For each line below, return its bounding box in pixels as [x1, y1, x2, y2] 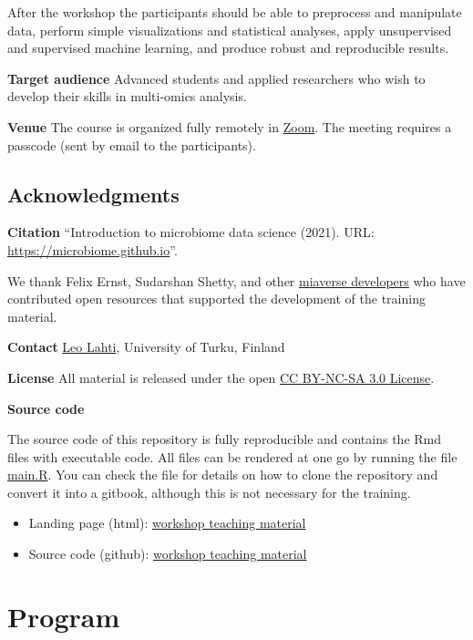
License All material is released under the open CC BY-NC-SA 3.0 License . [7, 367, 435, 387]
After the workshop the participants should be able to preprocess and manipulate [7, 3, 462, 21]
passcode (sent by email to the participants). [7, 135, 256, 154]
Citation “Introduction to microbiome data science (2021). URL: [7, 222, 375, 242]
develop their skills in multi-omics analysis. [7, 87, 247, 106]
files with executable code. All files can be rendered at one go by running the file [7, 447, 458, 466]
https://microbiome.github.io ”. [7, 240, 178, 259]
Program [7, 597, 120, 635]
